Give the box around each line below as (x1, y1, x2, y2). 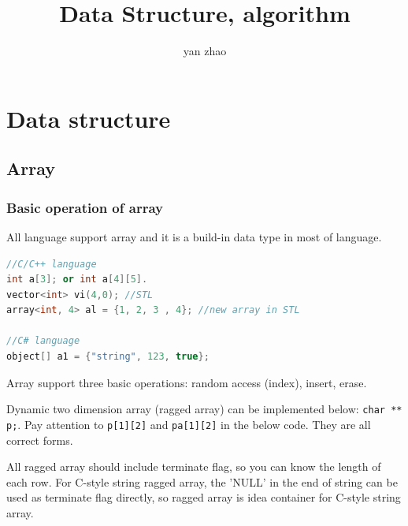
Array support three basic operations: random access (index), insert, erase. (6, 374, 367, 390)
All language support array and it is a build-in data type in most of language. (6, 228, 382, 244)
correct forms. (6, 431, 73, 448)
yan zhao (183, 43, 227, 59)
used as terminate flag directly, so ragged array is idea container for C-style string (6, 489, 401, 505)
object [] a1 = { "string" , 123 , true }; (6, 351, 210, 363)
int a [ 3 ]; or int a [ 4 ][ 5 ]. (6, 274, 148, 285)
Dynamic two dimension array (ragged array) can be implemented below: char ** (6, 401, 402, 417)
